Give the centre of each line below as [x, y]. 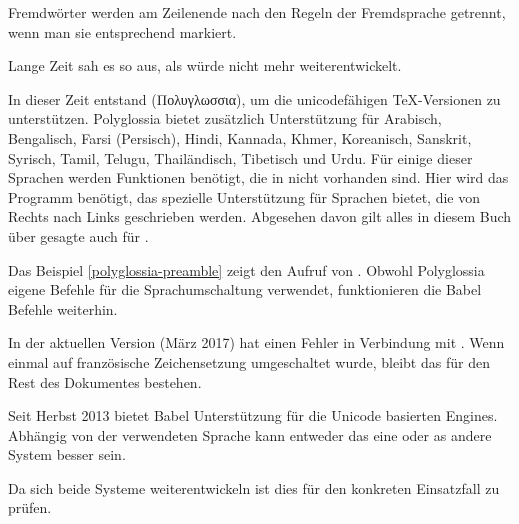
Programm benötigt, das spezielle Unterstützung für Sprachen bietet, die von [244, 196]
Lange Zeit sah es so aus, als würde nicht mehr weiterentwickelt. [205, 65]
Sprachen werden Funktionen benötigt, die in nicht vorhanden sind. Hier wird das [258, 177]
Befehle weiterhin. [63, 308]
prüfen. [30, 507]
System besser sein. [67, 454]
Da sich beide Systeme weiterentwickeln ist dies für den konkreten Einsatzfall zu [254, 487]
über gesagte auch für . [78, 235]
